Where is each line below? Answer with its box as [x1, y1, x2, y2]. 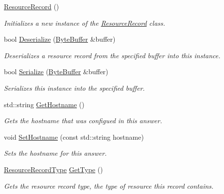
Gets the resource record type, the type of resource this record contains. [4, 180, 214, 191]
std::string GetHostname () [4, 99, 85, 109]
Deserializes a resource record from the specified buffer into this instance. [4, 50, 221, 60]
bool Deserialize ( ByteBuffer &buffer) [4, 34, 116, 44]
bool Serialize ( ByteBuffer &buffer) [4, 66, 108, 77]
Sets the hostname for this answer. [4, 148, 107, 158]
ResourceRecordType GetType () [4, 164, 103, 174]
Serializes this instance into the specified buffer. [4, 82, 145, 93]
